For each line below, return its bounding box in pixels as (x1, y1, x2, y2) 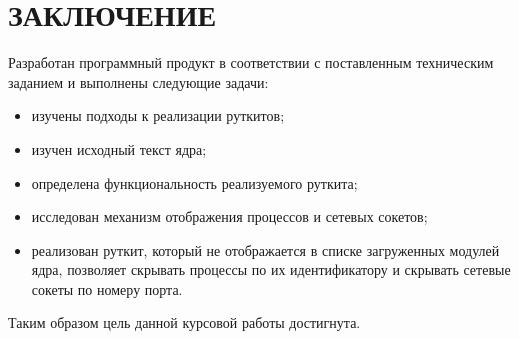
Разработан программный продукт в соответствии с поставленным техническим (8, 52, 494, 73)
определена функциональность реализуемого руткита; (31, 172, 358, 193)
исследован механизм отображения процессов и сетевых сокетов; (31, 206, 428, 227)
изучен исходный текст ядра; (31, 138, 207, 159)
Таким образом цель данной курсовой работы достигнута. (8, 312, 361, 333)
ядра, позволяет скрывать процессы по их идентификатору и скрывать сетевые (31, 259, 511, 280)
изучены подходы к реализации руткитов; (31, 105, 285, 126)
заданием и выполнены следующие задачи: (8, 71, 269, 92)
